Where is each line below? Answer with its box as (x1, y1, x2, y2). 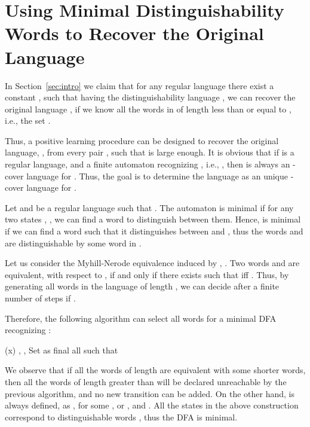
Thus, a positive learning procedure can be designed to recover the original (5, 134, 279, 147)
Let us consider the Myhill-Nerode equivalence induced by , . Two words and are (5, 257, 300, 269)
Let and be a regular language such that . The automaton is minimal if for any (5, 201, 294, 213)
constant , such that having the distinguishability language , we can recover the (5, 91, 296, 103)
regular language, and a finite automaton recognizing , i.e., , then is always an (5, 158, 290, 170)
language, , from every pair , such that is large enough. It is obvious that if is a (5, 146, 294, 158)
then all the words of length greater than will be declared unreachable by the (5, 375, 287, 388)
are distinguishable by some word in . (5, 236, 142, 249)
